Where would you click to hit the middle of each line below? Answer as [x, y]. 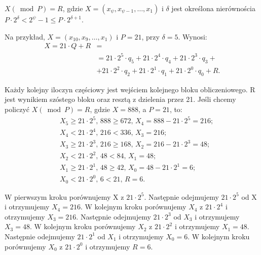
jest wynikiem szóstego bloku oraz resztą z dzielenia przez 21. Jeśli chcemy [120, 99]
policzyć [17, 109]
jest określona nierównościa [213, 8]
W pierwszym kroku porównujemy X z [64, 196]
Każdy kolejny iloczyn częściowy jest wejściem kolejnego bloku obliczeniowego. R [130, 89]
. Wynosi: [193, 36]
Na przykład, [25, 36]
